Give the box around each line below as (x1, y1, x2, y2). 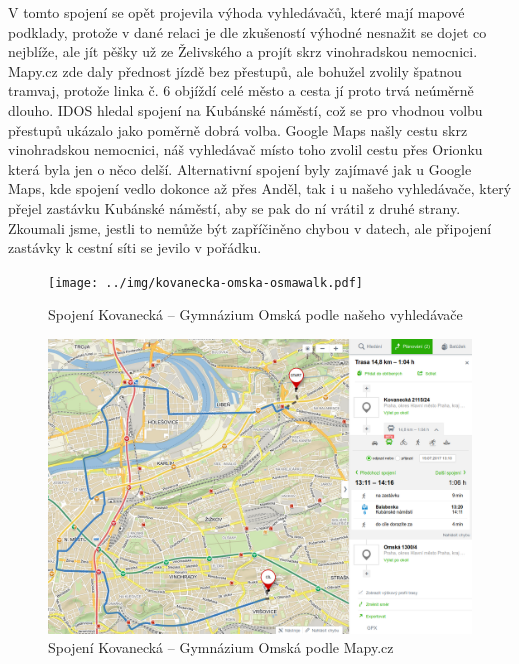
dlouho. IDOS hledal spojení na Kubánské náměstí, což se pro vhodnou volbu (8, 99, 483, 120)
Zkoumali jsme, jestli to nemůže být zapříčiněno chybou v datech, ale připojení (8, 217, 492, 238)
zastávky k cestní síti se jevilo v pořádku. (8, 237, 262, 258)
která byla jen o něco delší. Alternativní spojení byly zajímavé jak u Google (8, 158, 472, 179)
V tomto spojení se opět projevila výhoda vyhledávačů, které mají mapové (8, 2, 465, 22)
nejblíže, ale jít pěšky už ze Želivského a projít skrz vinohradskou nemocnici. (8, 41, 478, 62)
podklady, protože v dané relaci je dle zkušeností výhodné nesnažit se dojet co (8, 21, 487, 42)
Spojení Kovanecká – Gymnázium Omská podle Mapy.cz (48, 637, 394, 658)
